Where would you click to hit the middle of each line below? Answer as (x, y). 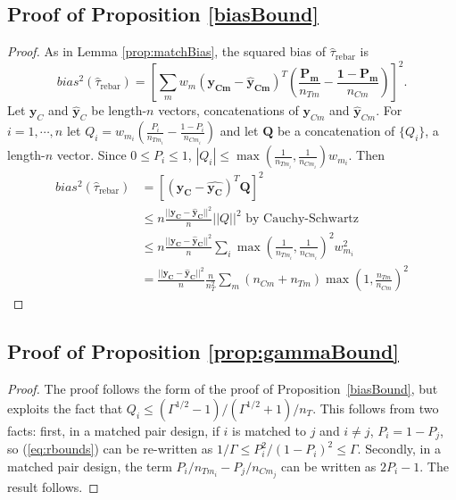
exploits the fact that (65, 408)
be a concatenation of (336, 131)
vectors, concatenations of (228, 110)
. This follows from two (376, 408)
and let (239, 131)
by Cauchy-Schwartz (303, 219)
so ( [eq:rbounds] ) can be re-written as (110, 449)
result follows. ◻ (53, 486)
